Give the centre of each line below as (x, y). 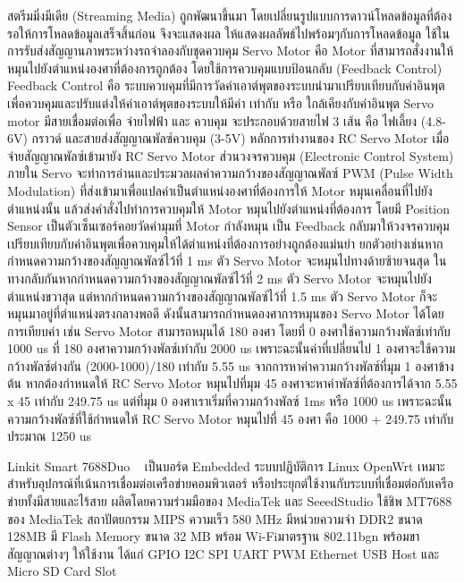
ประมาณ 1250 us (50, 436)
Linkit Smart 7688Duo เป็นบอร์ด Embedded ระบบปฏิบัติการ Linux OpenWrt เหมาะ (226, 465)
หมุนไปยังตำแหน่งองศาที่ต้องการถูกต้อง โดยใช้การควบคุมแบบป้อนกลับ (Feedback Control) (225, 68)
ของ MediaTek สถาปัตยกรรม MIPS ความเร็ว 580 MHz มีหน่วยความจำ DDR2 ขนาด (215, 518)
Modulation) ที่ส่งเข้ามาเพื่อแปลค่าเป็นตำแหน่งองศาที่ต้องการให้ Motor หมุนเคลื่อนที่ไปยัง (220, 190)
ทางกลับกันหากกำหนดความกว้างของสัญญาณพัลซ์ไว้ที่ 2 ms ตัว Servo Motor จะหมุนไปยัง (219, 278)
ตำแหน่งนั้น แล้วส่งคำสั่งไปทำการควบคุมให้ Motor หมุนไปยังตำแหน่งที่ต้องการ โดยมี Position (229, 208)
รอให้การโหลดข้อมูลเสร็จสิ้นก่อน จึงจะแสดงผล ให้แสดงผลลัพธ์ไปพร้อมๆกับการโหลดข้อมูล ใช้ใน (228, 33)
